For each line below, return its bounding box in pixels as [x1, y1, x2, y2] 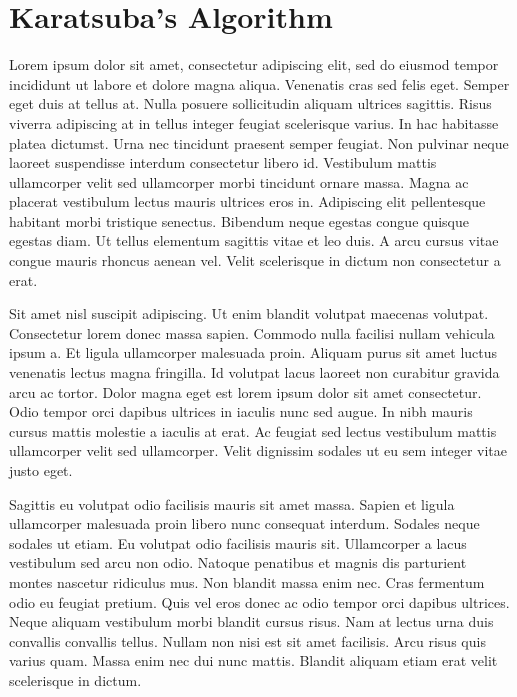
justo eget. [9, 460, 73, 480]
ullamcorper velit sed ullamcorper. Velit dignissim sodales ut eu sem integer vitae [9, 440, 508, 461]
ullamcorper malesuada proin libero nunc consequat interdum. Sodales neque [9, 513, 480, 534]
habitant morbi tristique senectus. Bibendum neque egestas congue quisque [9, 210, 470, 231]
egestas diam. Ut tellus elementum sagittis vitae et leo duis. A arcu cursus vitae [9, 230, 499, 251]
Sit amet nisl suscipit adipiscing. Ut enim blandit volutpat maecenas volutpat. [9, 303, 489, 324]
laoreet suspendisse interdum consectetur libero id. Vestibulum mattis [9, 152, 437, 173]
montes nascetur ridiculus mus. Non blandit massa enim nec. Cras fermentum [9, 571, 485, 592]
